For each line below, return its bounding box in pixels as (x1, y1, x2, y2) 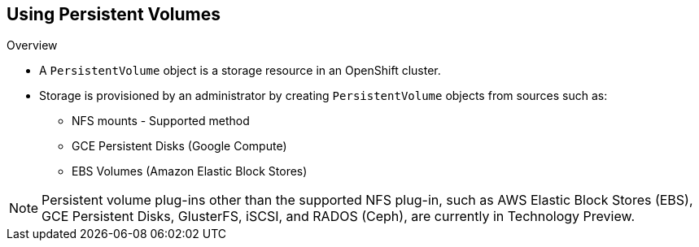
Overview (7, 38, 58, 53)
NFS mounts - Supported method (72, 114, 250, 128)
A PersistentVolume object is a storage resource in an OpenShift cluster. (39, 63, 441, 78)
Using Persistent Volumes (7, 4, 221, 24)
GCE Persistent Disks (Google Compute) (72, 139, 287, 154)
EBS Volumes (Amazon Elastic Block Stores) (72, 164, 308, 179)
